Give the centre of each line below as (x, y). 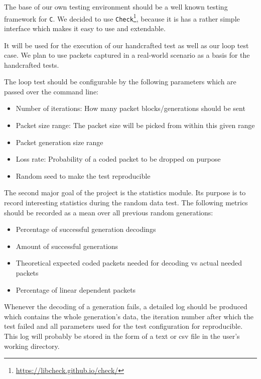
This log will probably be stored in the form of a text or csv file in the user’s (122, 336)
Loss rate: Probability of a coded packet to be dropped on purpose (118, 159)
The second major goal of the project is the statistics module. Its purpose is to (125, 193)
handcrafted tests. (32, 65)
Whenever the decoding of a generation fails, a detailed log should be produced (126, 306)
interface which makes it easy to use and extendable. (85, 28)
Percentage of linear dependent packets (76, 289)
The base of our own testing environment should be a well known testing (116, 7)
